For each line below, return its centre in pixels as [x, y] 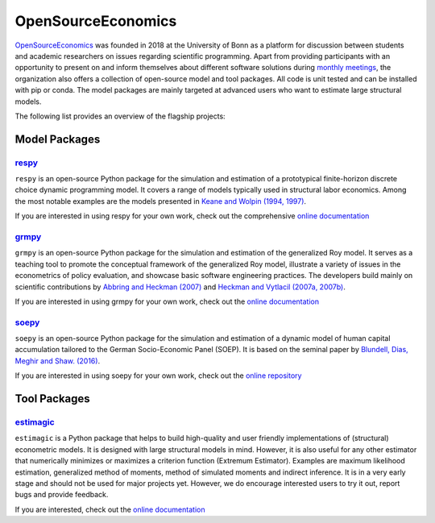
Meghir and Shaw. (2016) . [58, 361]
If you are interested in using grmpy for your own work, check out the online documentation [167, 301]
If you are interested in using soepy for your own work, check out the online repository [158, 376]
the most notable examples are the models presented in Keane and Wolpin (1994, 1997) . [160, 201]
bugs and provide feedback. [62, 495]
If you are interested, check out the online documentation [110, 509]
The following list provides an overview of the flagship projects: [120, 116]
